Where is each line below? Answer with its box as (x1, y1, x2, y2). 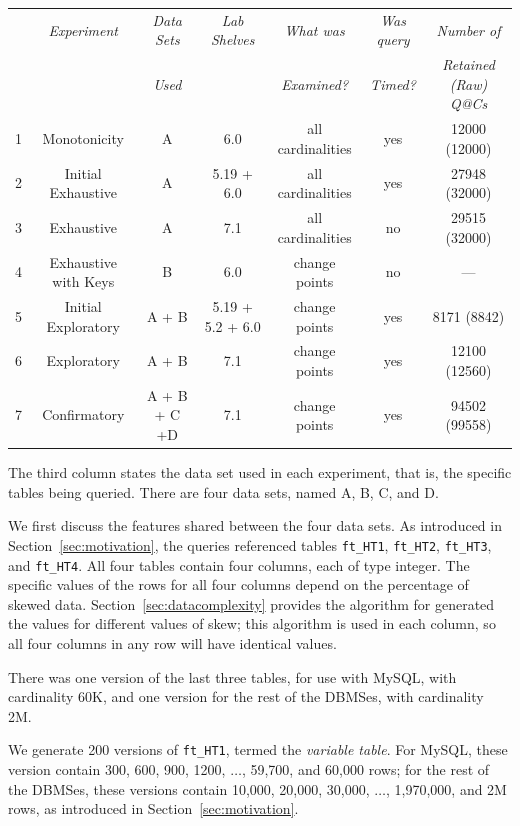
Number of (436, 19, 501, 40)
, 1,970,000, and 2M (386, 778, 507, 799)
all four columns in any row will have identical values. (8, 633, 337, 653)
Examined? (281, 73, 349, 94)
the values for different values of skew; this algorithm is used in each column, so (8, 613, 496, 634)
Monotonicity (42, 128, 124, 149)
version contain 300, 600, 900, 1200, (8, 759, 226, 780)
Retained (442, 54, 495, 75)
